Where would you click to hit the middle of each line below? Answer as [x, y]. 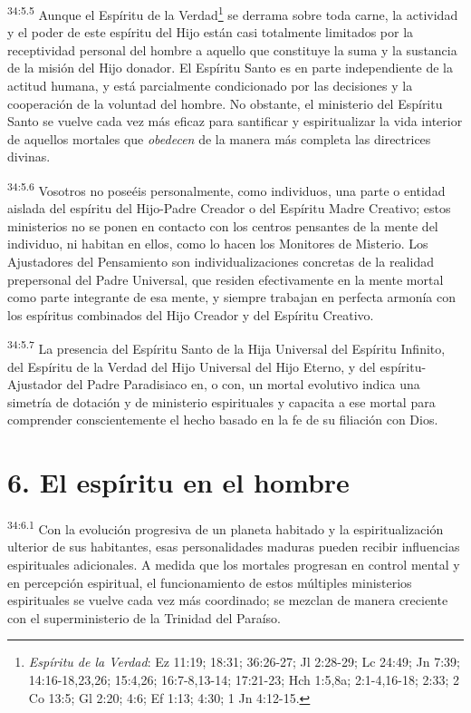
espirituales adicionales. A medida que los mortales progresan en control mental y [234, 564]
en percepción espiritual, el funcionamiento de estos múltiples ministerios [210, 582]
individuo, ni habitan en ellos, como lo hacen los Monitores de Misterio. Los [218, 244]
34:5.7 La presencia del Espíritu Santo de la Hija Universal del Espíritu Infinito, [226, 347]
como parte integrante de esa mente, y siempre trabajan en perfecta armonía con [232, 297]
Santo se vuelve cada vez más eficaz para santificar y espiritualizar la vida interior [235, 121]
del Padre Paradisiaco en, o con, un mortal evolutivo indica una [243, 384]
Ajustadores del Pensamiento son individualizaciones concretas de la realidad [221, 262]
